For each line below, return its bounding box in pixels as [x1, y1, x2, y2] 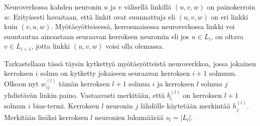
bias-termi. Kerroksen [33, 100, 99, 111]
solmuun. [209, 68, 237, 78]
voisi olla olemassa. [105, 41, 164, 51]
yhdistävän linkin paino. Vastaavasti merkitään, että [4, 90, 165, 100]
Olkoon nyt [4, 78, 39, 88]
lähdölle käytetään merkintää [140, 100, 230, 111]
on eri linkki [211, 11, 248, 22]
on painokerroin [207, 2, 255, 12]
